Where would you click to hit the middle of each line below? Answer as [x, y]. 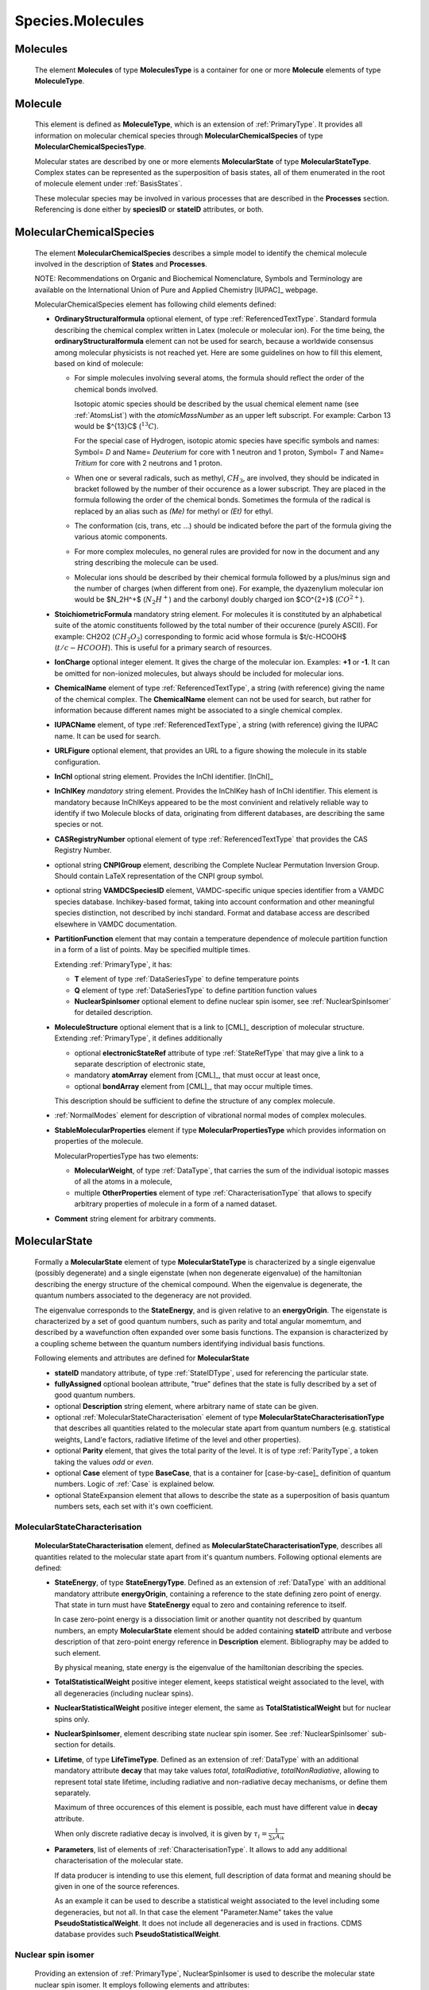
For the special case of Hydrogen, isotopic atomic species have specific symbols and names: [227, 441]
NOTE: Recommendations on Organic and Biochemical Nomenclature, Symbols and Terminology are [199, 279]
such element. [77, 1652]
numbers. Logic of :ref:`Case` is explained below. [135, 1484]
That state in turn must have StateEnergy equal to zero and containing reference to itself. [201, 1605]
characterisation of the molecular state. [119, 1861]
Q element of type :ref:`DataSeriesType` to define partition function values [196, 990]
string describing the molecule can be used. [146, 563]
